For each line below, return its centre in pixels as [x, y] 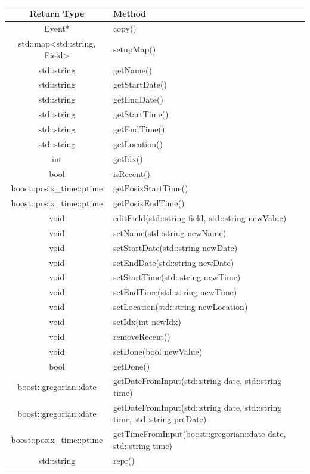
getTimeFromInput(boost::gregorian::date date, [199, 434]
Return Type [57, 13]
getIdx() [128, 158]
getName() [132, 69]
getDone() [131, 366]
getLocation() [138, 143]
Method [130, 13]
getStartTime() [141, 114]
